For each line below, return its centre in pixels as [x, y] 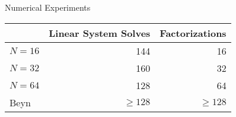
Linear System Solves [100, 33]
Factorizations [193, 33]
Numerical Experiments [48, 7]
